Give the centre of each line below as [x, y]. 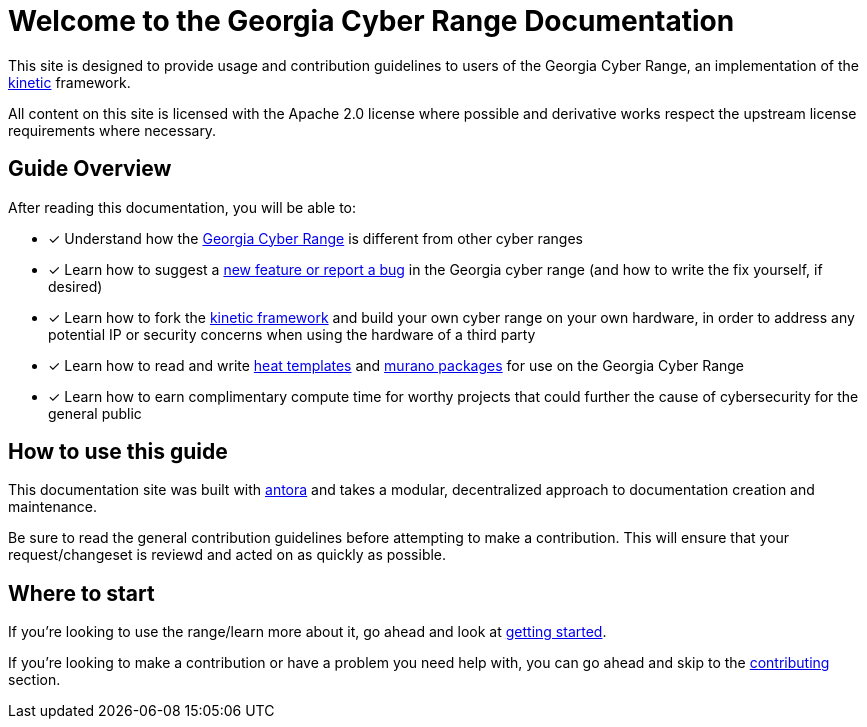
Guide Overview [90, 169]
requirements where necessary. [112, 130]
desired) [75, 286]
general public [95, 413]
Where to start [81, 593]
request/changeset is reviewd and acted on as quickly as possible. [227, 555]
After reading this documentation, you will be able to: [182, 207]
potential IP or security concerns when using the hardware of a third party [292, 334]
